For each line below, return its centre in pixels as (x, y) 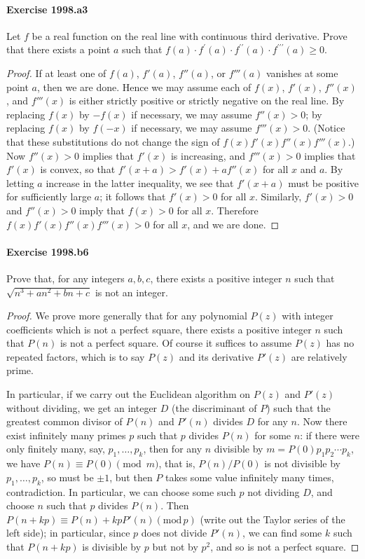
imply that (102, 210)
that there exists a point (58, 49)
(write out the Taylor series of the (273, 519)
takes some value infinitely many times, (250, 477)
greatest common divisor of (64, 421)
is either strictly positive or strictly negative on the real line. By (207, 101)
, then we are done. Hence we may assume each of (144, 87)
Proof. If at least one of (56, 73)
